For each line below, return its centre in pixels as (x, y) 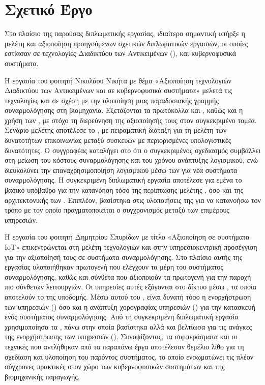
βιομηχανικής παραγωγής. (42, 376)
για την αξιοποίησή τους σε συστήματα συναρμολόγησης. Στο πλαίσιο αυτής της (124, 257)
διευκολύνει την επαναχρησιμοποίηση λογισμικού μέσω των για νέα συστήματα (121, 170)
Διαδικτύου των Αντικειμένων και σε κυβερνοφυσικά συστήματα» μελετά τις (119, 90)
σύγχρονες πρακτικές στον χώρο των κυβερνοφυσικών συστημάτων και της (115, 366)
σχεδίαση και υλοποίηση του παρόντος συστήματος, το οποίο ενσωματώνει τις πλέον (129, 356)
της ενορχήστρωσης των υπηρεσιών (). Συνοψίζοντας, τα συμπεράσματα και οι (121, 336)
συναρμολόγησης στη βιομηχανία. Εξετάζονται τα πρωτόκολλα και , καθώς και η (124, 110)
